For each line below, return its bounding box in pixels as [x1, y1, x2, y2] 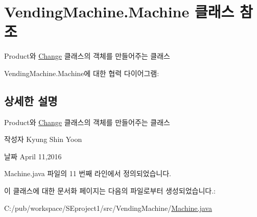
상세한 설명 [4, 92, 58, 108]
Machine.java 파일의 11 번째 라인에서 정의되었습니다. [4, 168, 172, 179]
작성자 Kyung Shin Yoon [4, 134, 82, 144]
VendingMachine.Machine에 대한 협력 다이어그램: [4, 67, 159, 78]
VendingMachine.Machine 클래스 [4, 1, 235, 22]
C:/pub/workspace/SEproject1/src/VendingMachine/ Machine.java [4, 202, 212, 213]
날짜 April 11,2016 [4, 151, 62, 161]
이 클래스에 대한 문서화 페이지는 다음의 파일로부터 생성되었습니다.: [4, 185, 216, 196]
